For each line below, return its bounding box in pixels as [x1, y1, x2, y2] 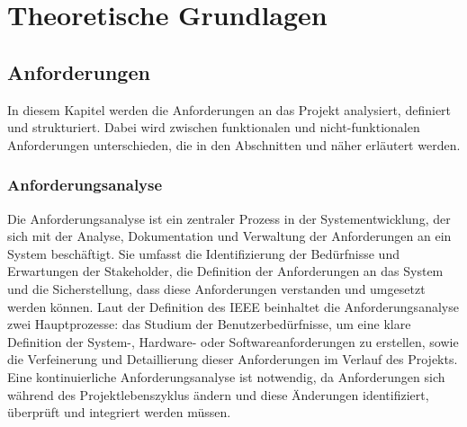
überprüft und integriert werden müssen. [7, 403, 231, 422]
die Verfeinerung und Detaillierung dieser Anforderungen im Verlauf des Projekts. [7, 350, 458, 369]
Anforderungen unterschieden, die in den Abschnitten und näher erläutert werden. [7, 135, 461, 154]
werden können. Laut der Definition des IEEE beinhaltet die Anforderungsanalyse [7, 297, 459, 316]
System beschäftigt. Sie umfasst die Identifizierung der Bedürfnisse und [7, 244, 400, 262]
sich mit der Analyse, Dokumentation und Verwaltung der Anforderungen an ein [7, 227, 452, 245]
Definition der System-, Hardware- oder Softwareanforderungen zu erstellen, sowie [7, 332, 459, 351]
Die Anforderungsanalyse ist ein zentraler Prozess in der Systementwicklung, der [7, 209, 451, 227]
